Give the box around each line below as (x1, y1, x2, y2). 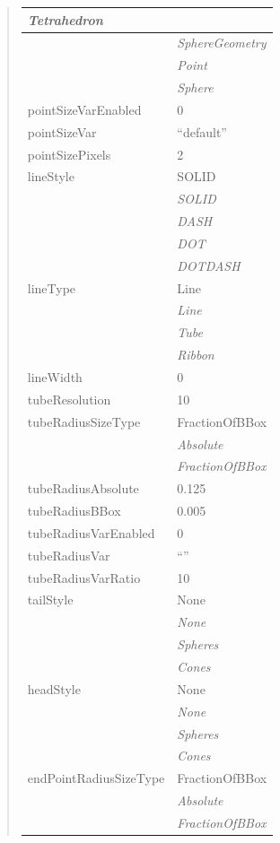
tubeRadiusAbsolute (27, 479, 139, 498)
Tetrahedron (27, 10, 103, 29)
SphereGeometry (177, 33, 267, 52)
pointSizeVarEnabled (27, 100, 142, 118)
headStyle (27, 679, 81, 698)
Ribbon (177, 345, 214, 364)
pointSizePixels (27, 144, 111, 163)
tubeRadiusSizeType (27, 412, 141, 430)
